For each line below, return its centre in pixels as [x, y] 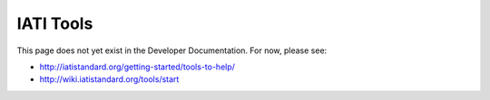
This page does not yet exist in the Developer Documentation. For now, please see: [172, 50]
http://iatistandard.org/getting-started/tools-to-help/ [137, 67]
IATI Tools [55, 23]
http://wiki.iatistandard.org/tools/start [109, 79]
